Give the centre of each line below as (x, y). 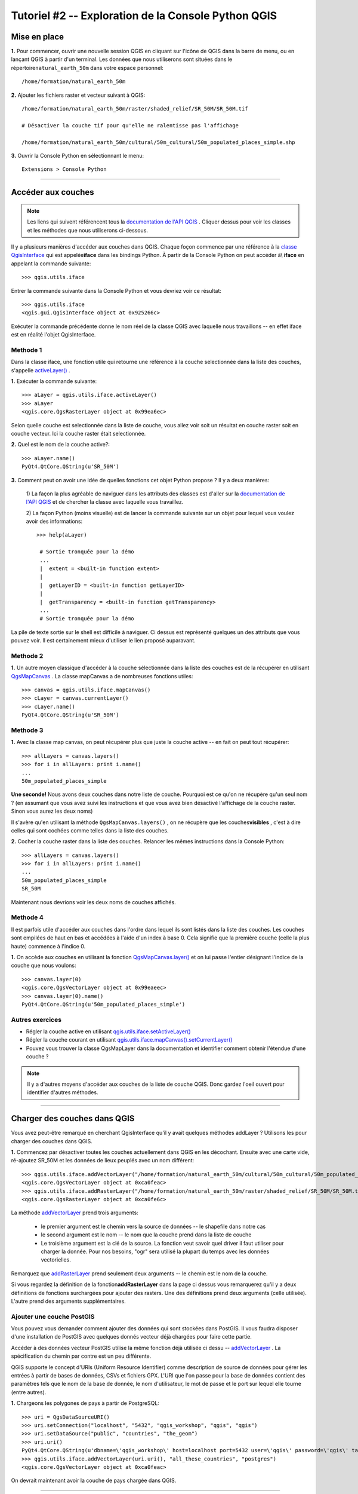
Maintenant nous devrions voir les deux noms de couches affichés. (93, 902)
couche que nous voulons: (44, 966)
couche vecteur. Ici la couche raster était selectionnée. (78, 433)
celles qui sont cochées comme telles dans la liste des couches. (90, 830)
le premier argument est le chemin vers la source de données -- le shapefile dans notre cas (153, 1226)
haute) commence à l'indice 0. (48, 946)
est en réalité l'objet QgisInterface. (53, 335)
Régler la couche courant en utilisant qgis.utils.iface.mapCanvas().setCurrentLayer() (129, 1040)
